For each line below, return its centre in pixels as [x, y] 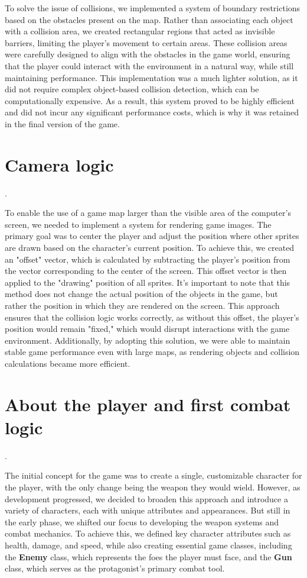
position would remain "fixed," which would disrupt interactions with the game [147, 329]
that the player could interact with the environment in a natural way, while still [149, 65]
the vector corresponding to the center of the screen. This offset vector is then [146, 271]
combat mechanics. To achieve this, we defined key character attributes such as [148, 533]
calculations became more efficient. [68, 363]
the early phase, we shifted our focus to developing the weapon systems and [142, 522]
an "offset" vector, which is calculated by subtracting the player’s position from [148, 259]
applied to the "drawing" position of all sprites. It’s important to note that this [148, 282]
